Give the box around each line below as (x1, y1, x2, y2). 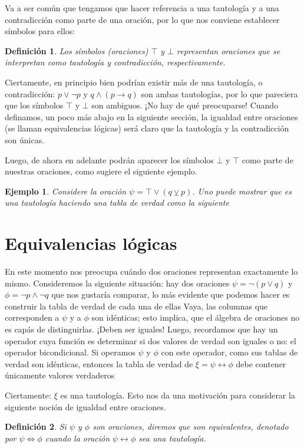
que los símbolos (5, 99, 64, 111)
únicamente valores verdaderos (5, 369, 115, 381)
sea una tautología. (138, 431, 206, 444)
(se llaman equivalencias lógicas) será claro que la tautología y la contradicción (5, 122, 289, 134)
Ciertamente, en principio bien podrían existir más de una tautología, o (5, 75, 263, 88)
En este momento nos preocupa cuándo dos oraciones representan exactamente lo (5, 265, 298, 278)
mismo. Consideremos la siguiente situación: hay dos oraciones (5, 276, 230, 289)
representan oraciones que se (177, 44, 280, 57)
